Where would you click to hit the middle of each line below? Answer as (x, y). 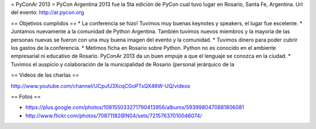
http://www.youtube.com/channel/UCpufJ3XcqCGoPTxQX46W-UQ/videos (100, 86)
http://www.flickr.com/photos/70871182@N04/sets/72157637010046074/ (114, 116)
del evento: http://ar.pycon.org (47, 12)
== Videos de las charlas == (45, 75)
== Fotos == (26, 96)
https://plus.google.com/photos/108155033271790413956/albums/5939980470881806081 (135, 107)
